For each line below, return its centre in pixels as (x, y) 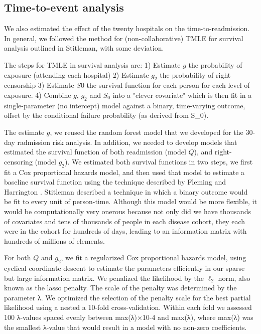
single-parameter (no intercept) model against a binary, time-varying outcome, (125, 105)
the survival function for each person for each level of (168, 85)
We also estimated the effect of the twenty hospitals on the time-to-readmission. (127, 28)
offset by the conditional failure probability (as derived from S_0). (106, 115)
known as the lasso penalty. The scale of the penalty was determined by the (120, 288)
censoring (18, 161)
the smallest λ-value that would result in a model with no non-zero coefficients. (125, 327)
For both (18, 258)
